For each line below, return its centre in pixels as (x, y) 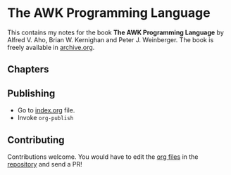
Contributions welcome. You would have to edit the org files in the (103, 157)
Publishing (31, 93)
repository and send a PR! (45, 164)
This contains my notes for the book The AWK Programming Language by (115, 32)
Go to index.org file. (46, 110)
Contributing (36, 140)
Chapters (28, 69)
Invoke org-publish (45, 118)
